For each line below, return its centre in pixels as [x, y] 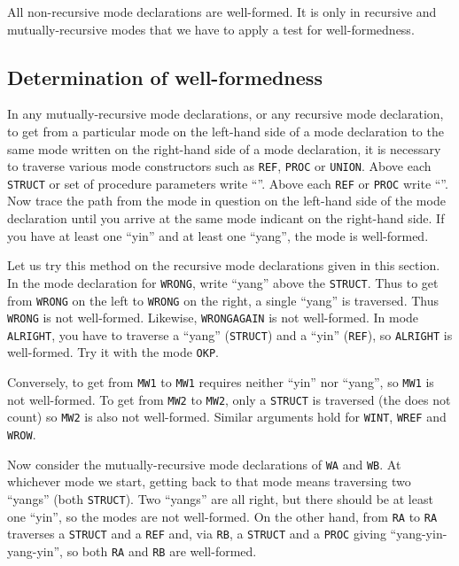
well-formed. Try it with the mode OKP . [113, 352]
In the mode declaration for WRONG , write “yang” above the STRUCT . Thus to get [223, 282]
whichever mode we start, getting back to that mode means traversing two [209, 481]
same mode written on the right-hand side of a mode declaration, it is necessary [224, 148]
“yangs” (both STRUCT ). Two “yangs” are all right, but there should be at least [220, 499]
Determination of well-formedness [165, 77]
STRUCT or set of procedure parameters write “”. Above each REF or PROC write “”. [228, 183]
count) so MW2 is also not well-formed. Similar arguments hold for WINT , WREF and [227, 417]
